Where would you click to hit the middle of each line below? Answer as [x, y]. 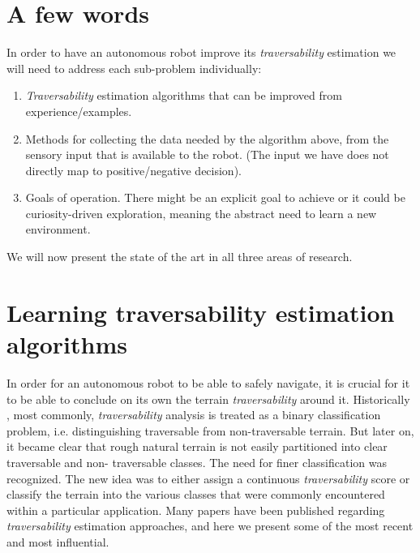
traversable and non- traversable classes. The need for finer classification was [197, 462]
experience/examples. [79, 111]
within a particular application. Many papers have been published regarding [196, 510]
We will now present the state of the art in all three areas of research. [180, 257]
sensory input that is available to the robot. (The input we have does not [207, 154]
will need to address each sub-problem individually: [134, 68]
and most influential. [58, 541]
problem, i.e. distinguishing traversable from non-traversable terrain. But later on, [210, 430]
